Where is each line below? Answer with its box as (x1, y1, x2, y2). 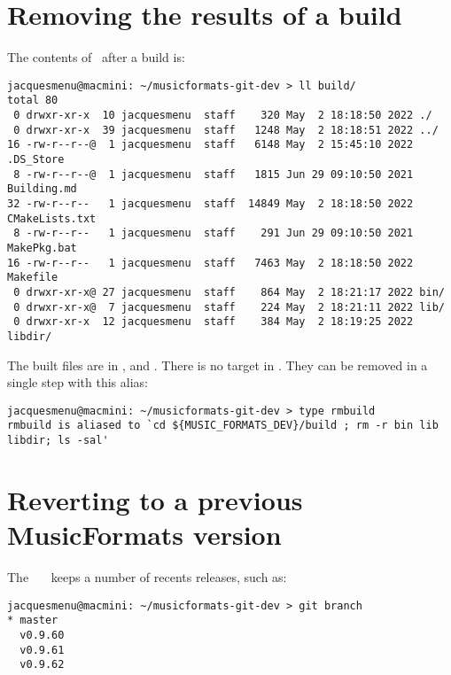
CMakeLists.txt (7, 212, 97, 225)
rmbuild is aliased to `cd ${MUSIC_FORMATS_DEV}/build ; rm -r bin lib (7, 419, 439, 432)
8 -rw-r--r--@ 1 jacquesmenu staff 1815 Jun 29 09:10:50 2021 (13, 167, 414, 181)
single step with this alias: (7, 373, 148, 392)
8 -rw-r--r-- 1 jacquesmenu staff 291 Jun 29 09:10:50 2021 (13, 227, 414, 240)
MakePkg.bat (7, 241, 77, 254)
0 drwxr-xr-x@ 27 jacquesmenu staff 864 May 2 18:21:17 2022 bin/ (13, 285, 445, 299)
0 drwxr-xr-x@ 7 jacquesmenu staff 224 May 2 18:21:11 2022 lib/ (13, 300, 445, 314)
